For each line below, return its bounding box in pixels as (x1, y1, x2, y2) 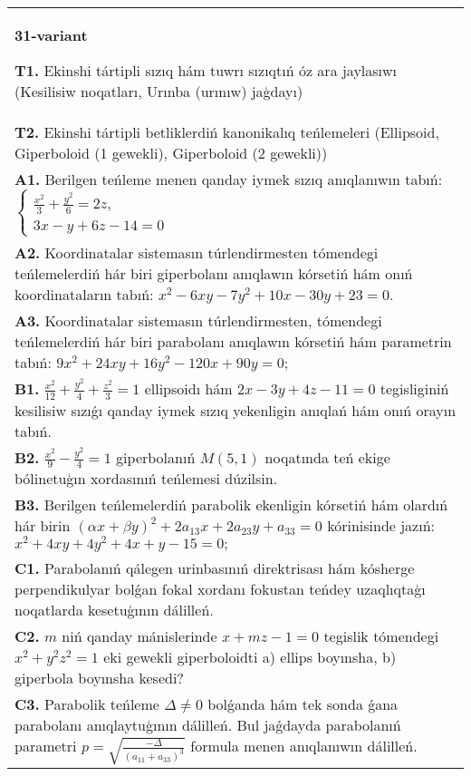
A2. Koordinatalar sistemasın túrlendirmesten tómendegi (14, 242, 379, 264)
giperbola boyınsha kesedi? (14, 667, 184, 689)
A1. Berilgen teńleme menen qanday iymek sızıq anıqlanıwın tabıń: (14, 169, 443, 189)
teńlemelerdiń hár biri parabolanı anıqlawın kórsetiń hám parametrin (14, 331, 452, 353)
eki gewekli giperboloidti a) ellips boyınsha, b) (103, 646, 397, 668)
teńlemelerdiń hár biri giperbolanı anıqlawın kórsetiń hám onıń (14, 263, 413, 285)
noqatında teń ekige (264, 446, 390, 468)
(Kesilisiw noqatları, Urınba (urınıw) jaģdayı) (14, 81, 303, 102)
